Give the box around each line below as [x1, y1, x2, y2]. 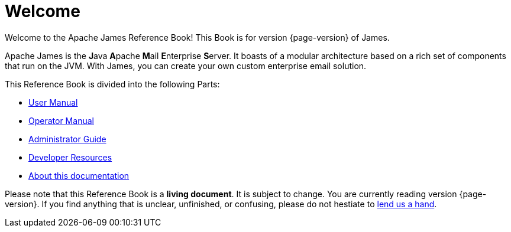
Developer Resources [28, 152, 112, 162]
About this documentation [28, 170, 130, 181]
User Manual [28, 97, 78, 107]
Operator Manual [28, 115, 94, 126]
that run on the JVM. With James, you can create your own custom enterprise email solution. [5, 60, 367, 71]
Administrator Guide [28, 133, 106, 144]
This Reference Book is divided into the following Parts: [5, 79, 220, 89]
